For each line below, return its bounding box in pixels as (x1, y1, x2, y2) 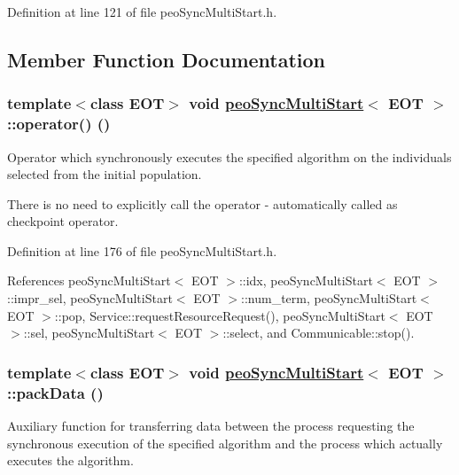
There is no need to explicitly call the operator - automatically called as (7, 194, 398, 213)
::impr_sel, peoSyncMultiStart (7, 289, 173, 308)
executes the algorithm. (7, 451, 134, 470)
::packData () (7, 381, 104, 403)
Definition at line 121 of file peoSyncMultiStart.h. (7, 3, 277, 20)
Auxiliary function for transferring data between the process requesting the (7, 417, 415, 434)
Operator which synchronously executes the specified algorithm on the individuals (7, 147, 452, 166)
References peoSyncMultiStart (7, 271, 171, 290)
